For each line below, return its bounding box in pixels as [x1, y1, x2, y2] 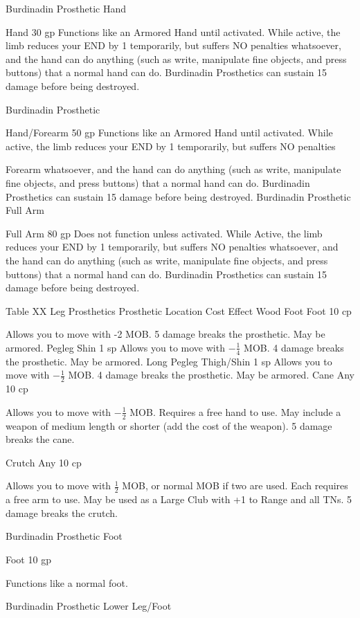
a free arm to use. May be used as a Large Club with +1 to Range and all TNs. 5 [6, 492, 352, 507]
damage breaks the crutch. [6, 505, 118, 520]
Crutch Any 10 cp [6, 455, 82, 469]
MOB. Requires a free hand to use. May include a [129, 404, 341, 419]
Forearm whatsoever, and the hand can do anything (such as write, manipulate [6, 162, 341, 176]
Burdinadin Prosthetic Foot [6, 529, 123, 543]
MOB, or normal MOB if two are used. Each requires [122, 478, 348, 493]
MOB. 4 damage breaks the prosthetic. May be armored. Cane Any [68, 367, 355, 382]
